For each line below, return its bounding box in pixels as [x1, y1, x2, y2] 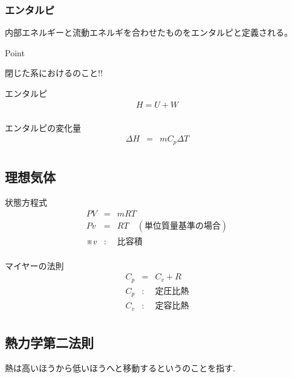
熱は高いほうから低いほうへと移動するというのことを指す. [5, 361, 236, 374]
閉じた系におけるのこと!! [5, 67, 103, 79]
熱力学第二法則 [5, 333, 94, 352]
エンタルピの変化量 [5, 121, 81, 134]
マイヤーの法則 [5, 259, 64, 272]
